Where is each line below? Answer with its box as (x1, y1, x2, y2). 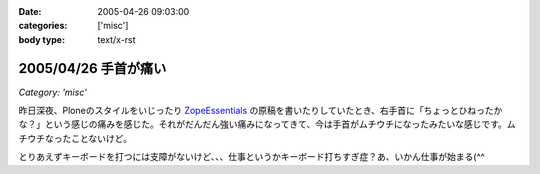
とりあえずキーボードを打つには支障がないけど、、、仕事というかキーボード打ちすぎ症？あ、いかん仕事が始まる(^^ (18, 151, 485, 163)
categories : (18, 20, 68, 32)
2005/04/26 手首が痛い (18, 60, 167, 77)
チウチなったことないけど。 (18, 132, 132, 144)
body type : (18, 33, 65, 45)
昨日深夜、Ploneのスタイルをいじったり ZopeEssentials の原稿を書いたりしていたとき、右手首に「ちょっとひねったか (18, 105, 503, 117)
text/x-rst (97, 33, 136, 45)
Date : (18, 6, 42, 17)
